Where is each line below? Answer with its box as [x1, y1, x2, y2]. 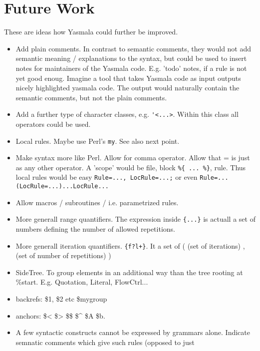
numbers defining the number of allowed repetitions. [15, 224, 175, 234]
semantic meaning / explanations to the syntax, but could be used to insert [15, 53, 247, 63]
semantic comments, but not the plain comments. [15, 92, 167, 102]
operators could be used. [15, 118, 91, 129]
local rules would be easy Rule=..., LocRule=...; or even [15, 172, 198, 182]
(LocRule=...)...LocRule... [15, 183, 109, 190]
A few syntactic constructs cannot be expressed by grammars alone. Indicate [15, 327, 250, 338]
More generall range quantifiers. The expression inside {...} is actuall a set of [15, 214, 256, 224]
